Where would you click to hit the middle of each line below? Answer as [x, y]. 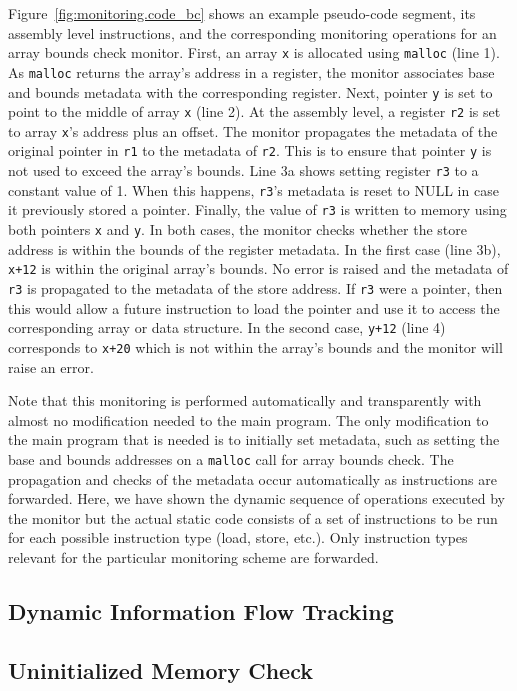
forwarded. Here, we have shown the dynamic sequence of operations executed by [256, 498]
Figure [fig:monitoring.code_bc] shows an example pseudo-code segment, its [242, 13]
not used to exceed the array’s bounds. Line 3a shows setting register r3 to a [243, 170]
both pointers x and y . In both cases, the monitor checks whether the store [237, 229]
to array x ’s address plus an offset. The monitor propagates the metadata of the [253, 130]
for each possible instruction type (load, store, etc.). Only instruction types [238, 537]
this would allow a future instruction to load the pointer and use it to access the [254, 307]
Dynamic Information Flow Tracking [201, 610]
